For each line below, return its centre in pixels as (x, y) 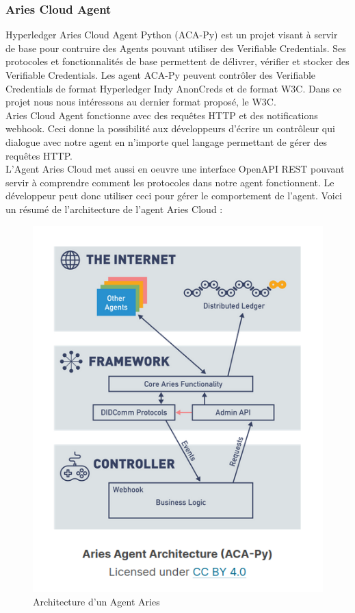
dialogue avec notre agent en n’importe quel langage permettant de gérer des (167, 141)
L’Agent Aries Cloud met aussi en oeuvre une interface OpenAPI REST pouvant (175, 169)
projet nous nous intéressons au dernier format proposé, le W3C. (141, 102)
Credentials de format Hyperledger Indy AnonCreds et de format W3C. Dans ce (174, 88)
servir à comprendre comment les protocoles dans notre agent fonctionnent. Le (170, 182)
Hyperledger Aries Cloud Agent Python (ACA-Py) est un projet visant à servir (172, 35)
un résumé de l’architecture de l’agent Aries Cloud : (114, 209)
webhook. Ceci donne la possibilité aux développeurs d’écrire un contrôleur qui (170, 128)
